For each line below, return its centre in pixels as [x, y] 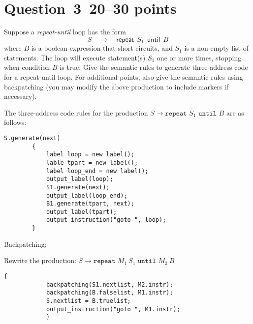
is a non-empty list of [216, 48]
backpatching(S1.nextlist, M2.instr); [110, 284]
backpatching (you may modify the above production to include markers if [116, 86]
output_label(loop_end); [87, 195]
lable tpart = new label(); [92, 162]
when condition [27, 67]
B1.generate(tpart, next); [90, 204]
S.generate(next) [32, 138]
